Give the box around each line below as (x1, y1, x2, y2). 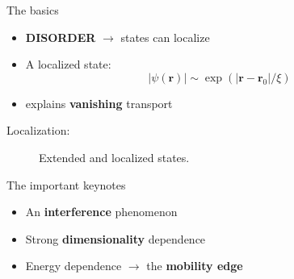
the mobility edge (146, 257, 243, 274)
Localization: (6, 122, 70, 139)
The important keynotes (6, 176, 126, 193)
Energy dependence (25, 257, 122, 274)
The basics (6, 2, 59, 18)
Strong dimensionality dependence (25, 230, 206, 247)
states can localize (120, 28, 210, 45)
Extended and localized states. (39, 148, 190, 165)
